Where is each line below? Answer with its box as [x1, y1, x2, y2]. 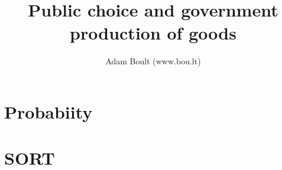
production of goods [70, 21, 236, 45]
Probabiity [4, 99, 93, 123]
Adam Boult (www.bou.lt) [105, 55, 201, 67]
